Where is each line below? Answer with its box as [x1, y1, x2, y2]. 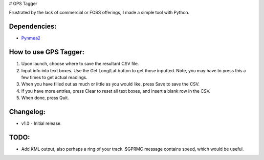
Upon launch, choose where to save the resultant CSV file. [21, 61, 139, 67]
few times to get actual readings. [21, 74, 88, 80]
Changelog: [9, 107, 46, 116]
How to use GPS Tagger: [9, 48, 85, 56]
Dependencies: [9, 22, 57, 31]
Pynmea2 [21, 35, 41, 41]
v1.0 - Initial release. [21, 120, 62, 126]
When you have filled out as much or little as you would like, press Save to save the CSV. [21, 81, 200, 87]
